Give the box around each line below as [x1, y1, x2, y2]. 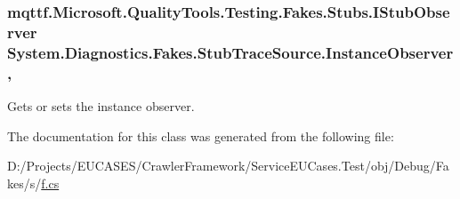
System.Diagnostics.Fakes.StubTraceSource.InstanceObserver [7, 41, 454, 63]
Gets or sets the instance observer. [7, 96, 195, 115]
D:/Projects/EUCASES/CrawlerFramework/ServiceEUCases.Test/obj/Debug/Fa [7, 156, 449, 175]
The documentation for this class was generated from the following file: [7, 126, 394, 145]
